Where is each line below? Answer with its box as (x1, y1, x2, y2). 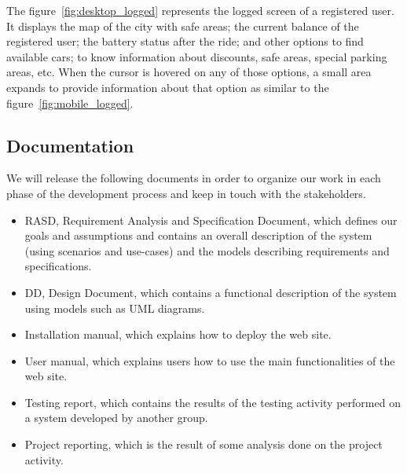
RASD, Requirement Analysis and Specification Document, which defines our (24, 211, 398, 228)
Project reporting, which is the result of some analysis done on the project (24, 436, 383, 453)
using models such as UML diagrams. (24, 299, 205, 316)
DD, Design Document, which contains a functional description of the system (24, 284, 397, 300)
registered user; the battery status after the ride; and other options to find (6, 33, 364, 49)
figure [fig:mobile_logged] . (6, 94, 134, 111)
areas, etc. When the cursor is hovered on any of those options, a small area (6, 64, 372, 80)
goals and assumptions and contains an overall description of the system (24, 227, 372, 244)
